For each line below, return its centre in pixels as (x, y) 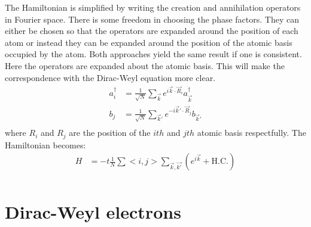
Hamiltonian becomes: (45, 144)
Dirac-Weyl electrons (93, 211)
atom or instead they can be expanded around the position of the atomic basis (149, 42)
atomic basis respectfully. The (251, 133)
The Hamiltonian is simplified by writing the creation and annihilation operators (153, 7)
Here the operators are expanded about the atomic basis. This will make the (145, 65)
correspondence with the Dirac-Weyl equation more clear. (110, 77)
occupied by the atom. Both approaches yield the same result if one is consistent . (153, 54)
